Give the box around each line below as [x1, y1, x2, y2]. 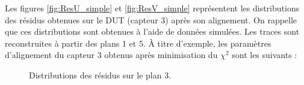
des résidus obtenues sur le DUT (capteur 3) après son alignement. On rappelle [5, 13, 297, 26]
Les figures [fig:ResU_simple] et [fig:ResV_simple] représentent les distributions [5, 2, 300, 14]
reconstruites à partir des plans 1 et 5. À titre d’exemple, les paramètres [5, 37, 271, 49]
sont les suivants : [232, 48, 297, 61]
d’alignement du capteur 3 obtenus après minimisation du [5, 48, 218, 61]
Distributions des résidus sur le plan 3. [29, 68, 172, 81]
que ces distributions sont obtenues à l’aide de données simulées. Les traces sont [5, 25, 300, 38]
